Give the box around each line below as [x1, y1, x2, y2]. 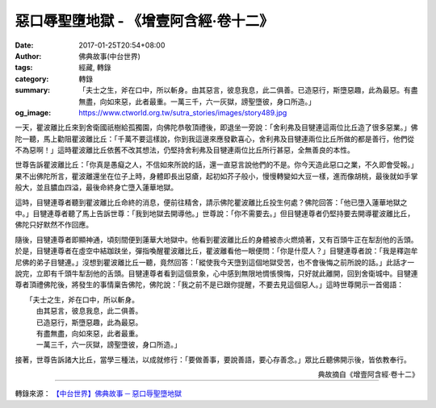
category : [15, 73, 49, 84]
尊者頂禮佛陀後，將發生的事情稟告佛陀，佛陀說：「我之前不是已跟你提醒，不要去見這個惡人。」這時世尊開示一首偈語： [15, 280, 404, 289]
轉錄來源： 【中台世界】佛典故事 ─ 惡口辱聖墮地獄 [15, 389, 182, 398]
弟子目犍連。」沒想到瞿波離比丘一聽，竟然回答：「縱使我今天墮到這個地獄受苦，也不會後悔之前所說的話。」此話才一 [36, 257, 415, 267]
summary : [15, 85, 51, 95]
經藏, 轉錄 [78, 63, 111, 73]
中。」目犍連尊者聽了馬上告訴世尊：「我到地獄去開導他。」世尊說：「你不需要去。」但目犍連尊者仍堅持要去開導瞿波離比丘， [15, 209, 415, 219]
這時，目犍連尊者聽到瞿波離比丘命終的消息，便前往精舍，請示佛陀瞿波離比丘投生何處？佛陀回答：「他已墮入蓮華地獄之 [15, 198, 408, 207]
